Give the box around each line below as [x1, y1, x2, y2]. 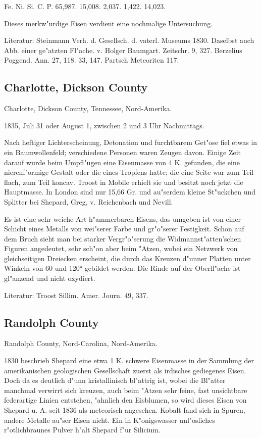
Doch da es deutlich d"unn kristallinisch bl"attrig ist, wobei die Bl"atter [4, 375, 226, 385]
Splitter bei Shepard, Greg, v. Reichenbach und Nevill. [4, 196, 173, 207]
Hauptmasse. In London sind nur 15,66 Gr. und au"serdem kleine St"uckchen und [4, 186, 256, 197]
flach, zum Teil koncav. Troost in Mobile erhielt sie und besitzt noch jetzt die [4, 176, 243, 187]
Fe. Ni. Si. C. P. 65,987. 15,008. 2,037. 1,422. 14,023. [4, 1, 166, 11]
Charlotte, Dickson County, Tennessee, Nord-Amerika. [4, 103, 172, 114]
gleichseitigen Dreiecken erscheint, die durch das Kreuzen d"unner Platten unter [4, 253, 251, 263]
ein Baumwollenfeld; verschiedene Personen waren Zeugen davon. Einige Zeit [4, 147, 241, 157]
